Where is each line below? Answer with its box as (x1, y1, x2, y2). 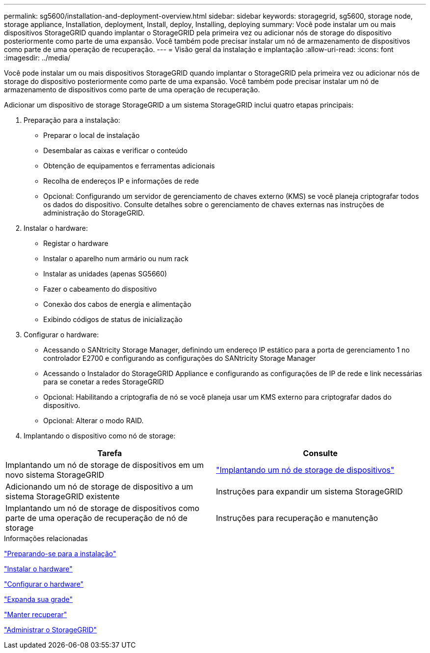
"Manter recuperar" (4, 610, 67, 619)
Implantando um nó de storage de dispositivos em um (5, 460, 204, 470)
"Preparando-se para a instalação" (4, 549, 116, 558)
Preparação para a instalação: (24, 116, 120, 124)
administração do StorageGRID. (43, 209, 145, 217)
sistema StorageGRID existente (5, 491, 120, 501)
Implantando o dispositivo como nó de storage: (24, 432, 176, 440)
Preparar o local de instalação (43, 131, 140, 139)
